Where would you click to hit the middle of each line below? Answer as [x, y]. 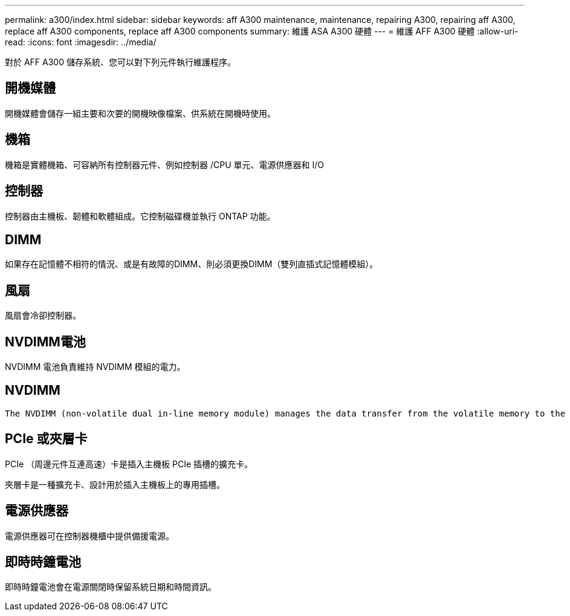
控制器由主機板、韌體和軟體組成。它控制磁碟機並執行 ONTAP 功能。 [140, 216]
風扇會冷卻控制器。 [43, 316]
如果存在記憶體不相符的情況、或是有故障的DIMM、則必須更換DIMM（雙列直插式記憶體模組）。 [192, 264]
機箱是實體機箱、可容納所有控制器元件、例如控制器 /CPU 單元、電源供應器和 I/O [164, 164]
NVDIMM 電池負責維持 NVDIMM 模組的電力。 [95, 367]
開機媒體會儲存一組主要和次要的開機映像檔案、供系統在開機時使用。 [140, 113]
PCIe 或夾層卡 [46, 439]
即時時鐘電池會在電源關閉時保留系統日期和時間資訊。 [111, 587]
